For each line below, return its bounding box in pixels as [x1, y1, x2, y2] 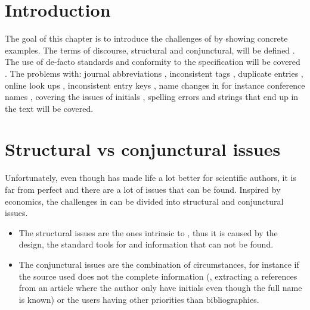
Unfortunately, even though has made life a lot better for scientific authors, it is [5, 171, 296, 184]
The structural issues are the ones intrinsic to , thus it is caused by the [18, 226, 278, 239]
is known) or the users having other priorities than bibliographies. [18, 293, 259, 305]
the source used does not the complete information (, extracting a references [18, 270, 297, 282]
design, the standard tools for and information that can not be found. [18, 238, 274, 250]
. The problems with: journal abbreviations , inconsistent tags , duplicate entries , [5, 67, 303, 79]
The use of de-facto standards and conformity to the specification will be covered [5, 55, 300, 68]
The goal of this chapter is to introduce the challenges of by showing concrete [5, 32, 288, 45]
